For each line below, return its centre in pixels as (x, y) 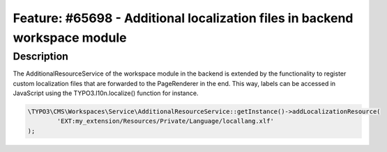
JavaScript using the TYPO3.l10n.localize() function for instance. (106, 93)
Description (41, 56)
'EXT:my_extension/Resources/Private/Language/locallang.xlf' (166, 121)
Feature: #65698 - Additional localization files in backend (183, 18)
